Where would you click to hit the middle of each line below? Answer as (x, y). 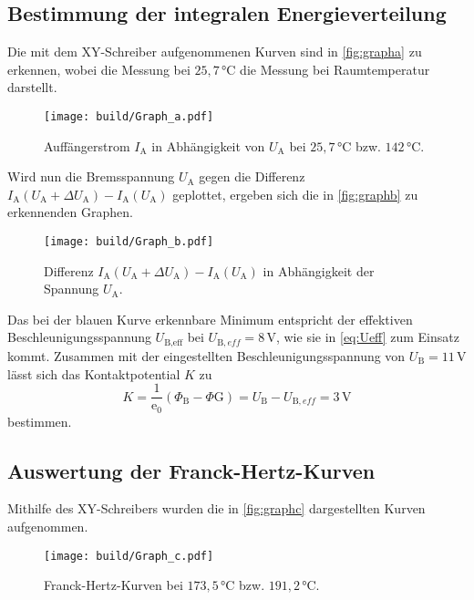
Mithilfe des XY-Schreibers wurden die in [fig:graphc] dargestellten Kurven (216, 508)
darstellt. (32, 87)
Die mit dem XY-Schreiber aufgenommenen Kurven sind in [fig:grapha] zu (215, 52)
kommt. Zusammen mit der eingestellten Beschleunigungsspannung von (206, 355)
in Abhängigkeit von (208, 145)
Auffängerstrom (87, 145)
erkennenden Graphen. (70, 212)
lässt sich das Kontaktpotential (94, 373)
